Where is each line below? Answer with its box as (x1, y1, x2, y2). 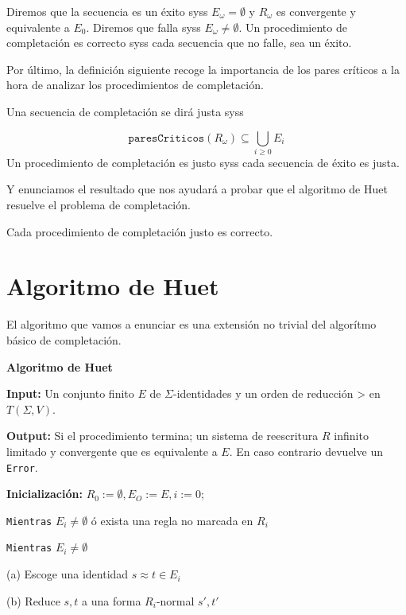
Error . (6, 458, 38, 475)
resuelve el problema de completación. (6, 197, 191, 213)
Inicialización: (6, 485, 83, 502)
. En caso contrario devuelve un (229, 442, 383, 459)
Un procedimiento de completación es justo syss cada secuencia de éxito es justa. (6, 154, 400, 170)
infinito (334, 427, 369, 444)
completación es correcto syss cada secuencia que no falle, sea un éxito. (6, 34, 352, 51)
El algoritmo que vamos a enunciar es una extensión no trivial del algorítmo (6, 316, 377, 333)
